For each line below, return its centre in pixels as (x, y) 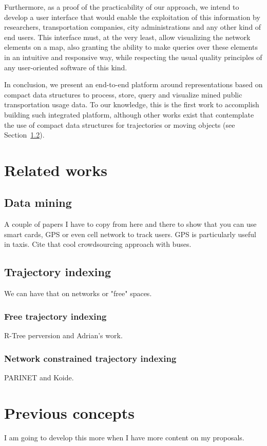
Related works (56, 170)
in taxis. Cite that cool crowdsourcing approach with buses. (98, 244)
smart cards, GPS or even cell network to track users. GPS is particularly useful (130, 234)
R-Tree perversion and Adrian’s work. (63, 335)
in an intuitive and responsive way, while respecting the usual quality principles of (133, 57)
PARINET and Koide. (39, 377)
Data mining (38, 202)
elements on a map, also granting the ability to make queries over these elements (131, 47)
